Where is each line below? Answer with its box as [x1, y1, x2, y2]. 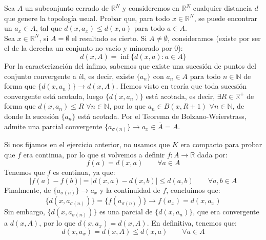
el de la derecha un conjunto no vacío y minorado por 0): [4, 43, 183, 53]
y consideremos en [122, 3, 179, 13]
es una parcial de [99, 206, 153, 217]
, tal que [35, 23, 62, 33]
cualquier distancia [193, 3, 252, 13]
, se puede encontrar [194, 12, 258, 23]
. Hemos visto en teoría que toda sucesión [116, 81, 247, 91]
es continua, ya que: [53, 167, 115, 177]
